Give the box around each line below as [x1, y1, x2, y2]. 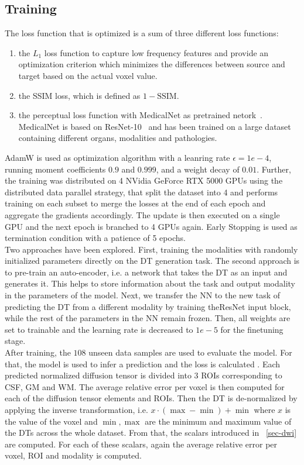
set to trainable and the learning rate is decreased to [5, 323, 193, 335]
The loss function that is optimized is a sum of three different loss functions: [5, 27, 279, 39]
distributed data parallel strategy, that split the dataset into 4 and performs [5, 185, 278, 198]
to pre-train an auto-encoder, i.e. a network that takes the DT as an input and [5, 266, 288, 278]
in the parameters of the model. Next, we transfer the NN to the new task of [5, 289, 281, 301]
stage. [5, 335, 26, 347]
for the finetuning [220, 323, 283, 335]
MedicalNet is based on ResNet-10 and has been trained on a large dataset [18, 120, 291, 132]
